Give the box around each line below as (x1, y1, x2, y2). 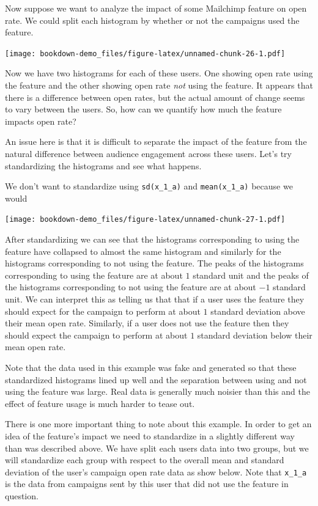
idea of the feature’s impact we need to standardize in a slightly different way (5, 430, 295, 442)
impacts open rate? (5, 114, 76, 127)
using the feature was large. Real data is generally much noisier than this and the (5, 385, 310, 398)
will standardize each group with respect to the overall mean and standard (5, 453, 284, 466)
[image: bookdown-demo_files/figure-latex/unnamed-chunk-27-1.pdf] (5, 215, 286, 224)
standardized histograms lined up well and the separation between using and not (5, 373, 307, 386)
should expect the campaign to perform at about (5, 328, 188, 341)
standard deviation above (210, 304, 305, 317)
